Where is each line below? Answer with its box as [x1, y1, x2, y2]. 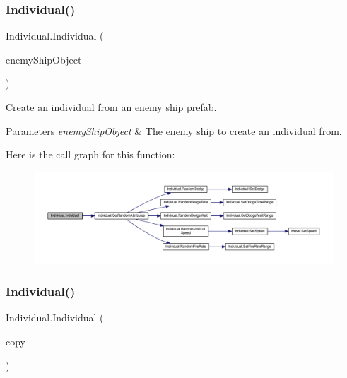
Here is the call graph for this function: [6, 147, 175, 162]
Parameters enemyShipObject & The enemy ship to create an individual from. [6, 123, 342, 138]
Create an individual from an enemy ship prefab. [6, 100, 217, 114]
